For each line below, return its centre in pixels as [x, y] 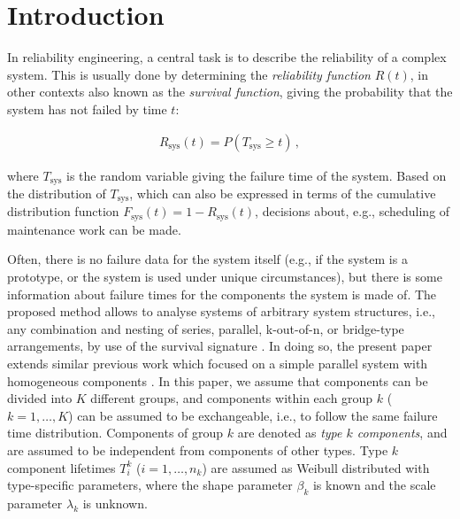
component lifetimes [61, 467]
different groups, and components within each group [232, 398]
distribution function [63, 211]
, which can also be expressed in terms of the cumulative [283, 193]
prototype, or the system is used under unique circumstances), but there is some [225, 277]
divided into [40, 398]
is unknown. [115, 503]
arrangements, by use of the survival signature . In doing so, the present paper [220, 346]
